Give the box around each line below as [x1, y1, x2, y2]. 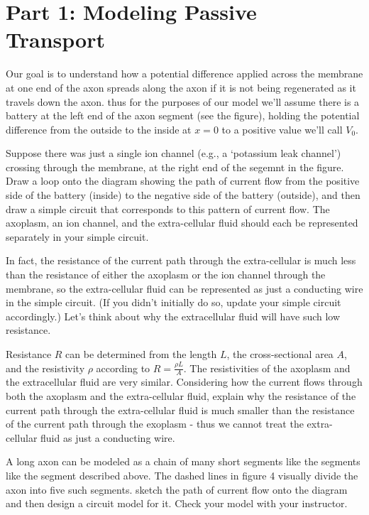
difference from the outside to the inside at [6, 121, 192, 136]
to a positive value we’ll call [221, 121, 343, 136]
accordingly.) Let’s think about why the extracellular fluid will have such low [6, 308, 341, 323]
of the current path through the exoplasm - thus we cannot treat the [6, 416, 304, 431]
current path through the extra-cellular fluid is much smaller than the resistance [6, 402, 355, 417]
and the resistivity [6, 360, 85, 375]
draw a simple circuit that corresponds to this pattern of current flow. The [6, 201, 330, 216]
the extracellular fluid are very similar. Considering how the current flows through [6, 374, 363, 389]
